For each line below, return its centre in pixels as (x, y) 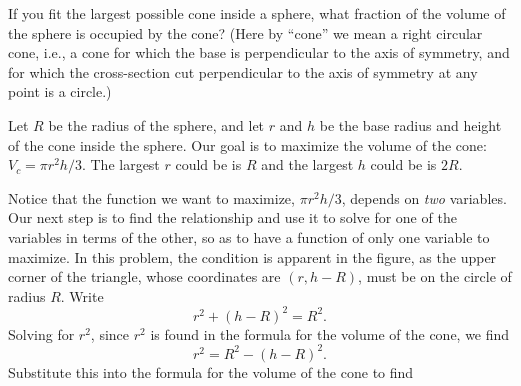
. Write (82, 295)
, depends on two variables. (424, 197)
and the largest (307, 164)
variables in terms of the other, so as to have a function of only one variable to (249, 236)
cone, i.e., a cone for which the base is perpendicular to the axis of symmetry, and (259, 52)
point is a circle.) (60, 91)
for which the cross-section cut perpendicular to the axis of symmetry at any (243, 71)
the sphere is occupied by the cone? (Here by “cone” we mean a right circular (245, 32)
